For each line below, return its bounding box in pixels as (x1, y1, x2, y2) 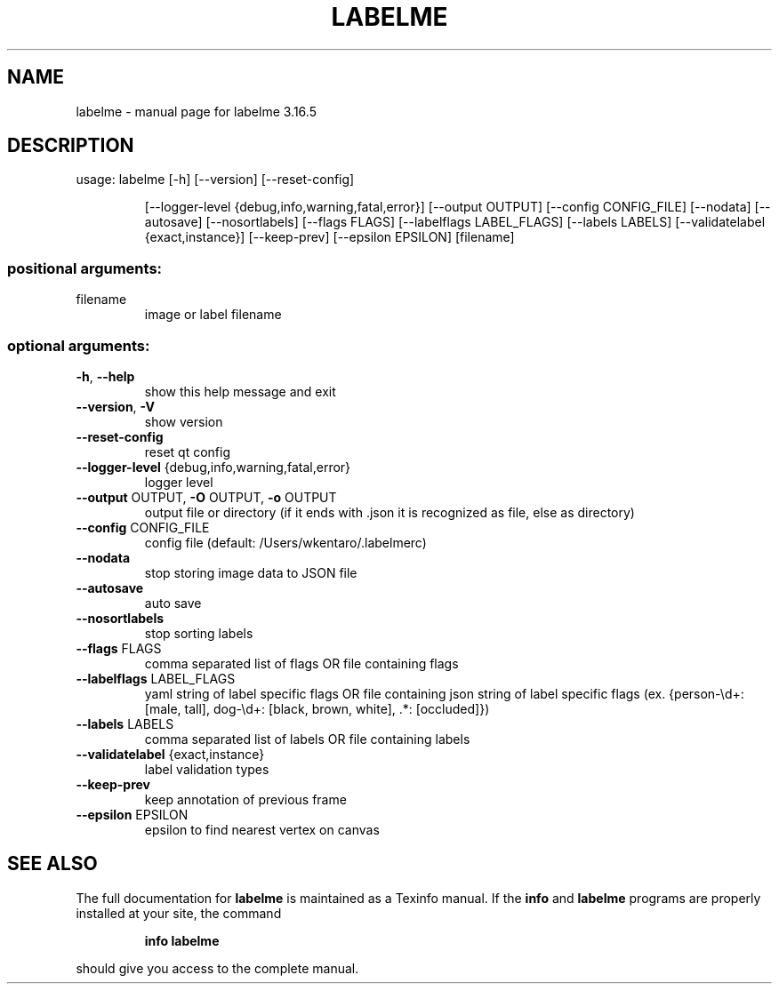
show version (144, 413, 223, 429)
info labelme (144, 932, 220, 948)
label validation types (144, 761, 269, 777)
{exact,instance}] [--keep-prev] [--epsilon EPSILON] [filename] (144, 229, 515, 245)
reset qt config (144, 444, 230, 460)
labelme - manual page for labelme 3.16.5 (76, 103, 317, 119)
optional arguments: (7, 336, 150, 355)
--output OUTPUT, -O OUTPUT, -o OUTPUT (76, 489, 337, 505)
